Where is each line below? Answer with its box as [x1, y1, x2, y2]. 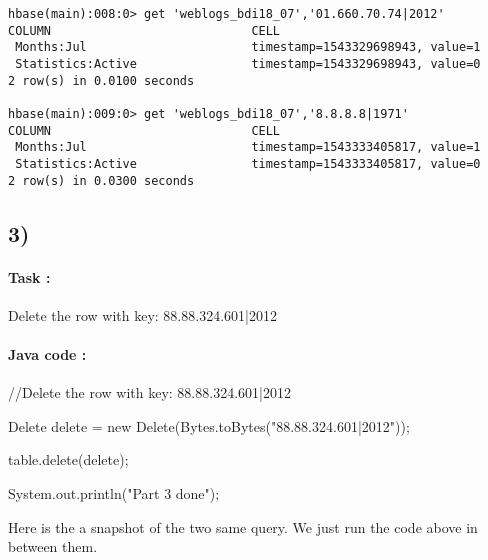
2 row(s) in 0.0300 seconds [8, 173, 195, 188]
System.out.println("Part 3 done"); [8, 482, 220, 503]
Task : [8, 266, 51, 287]
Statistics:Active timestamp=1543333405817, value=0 [15, 156, 481, 171]
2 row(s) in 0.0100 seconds [8, 73, 195, 88]
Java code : [8, 343, 87, 364]
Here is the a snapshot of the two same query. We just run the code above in [8, 516, 478, 537]
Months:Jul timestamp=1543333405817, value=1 [15, 140, 481, 155]
